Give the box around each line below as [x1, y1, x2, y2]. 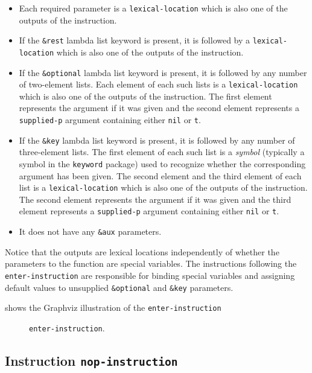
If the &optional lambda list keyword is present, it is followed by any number [19, 66, 307, 78]
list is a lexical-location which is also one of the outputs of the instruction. [19, 181, 308, 194]
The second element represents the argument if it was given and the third [19, 193, 291, 205]
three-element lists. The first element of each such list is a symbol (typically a [19, 145, 305, 158]
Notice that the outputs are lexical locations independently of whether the [5, 245, 279, 258]
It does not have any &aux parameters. [19, 225, 162, 238]
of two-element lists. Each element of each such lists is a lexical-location [19, 78, 298, 91]
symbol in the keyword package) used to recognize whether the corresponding [19, 157, 306, 170]
